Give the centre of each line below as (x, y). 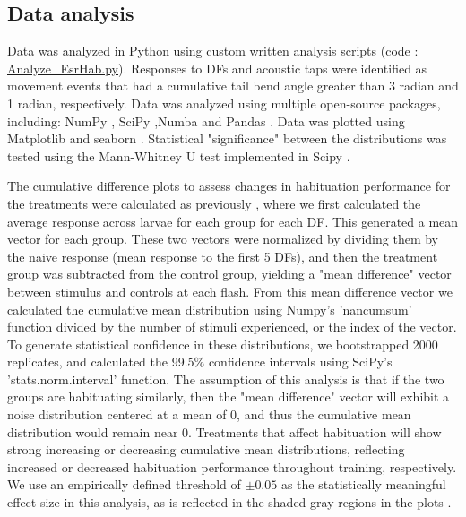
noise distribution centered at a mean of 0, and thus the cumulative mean (209, 414)
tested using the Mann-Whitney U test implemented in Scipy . (179, 155)
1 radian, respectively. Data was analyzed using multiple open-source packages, (224, 103)
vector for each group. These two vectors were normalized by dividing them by (223, 239)
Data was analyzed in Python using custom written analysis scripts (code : (213, 51)
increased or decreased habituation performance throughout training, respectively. (232, 466)
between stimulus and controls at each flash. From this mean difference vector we (230, 291)
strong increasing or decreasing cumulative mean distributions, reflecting (206, 449)
